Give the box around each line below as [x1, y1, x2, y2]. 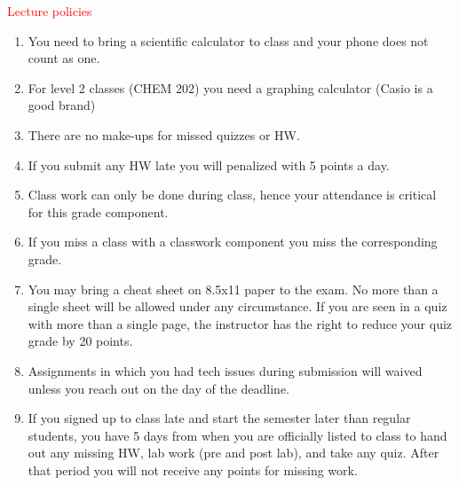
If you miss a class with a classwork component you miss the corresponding [28, 232, 438, 251]
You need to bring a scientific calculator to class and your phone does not [28, 31, 429, 50]
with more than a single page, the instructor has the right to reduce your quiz [28, 314, 453, 332]
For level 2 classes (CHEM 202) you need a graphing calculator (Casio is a [28, 78, 433, 97]
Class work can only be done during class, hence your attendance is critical [28, 185, 437, 204]
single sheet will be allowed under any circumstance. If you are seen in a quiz [28, 297, 447, 316]
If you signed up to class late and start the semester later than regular [28, 409, 411, 427]
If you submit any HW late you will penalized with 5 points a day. [28, 155, 390, 174]
